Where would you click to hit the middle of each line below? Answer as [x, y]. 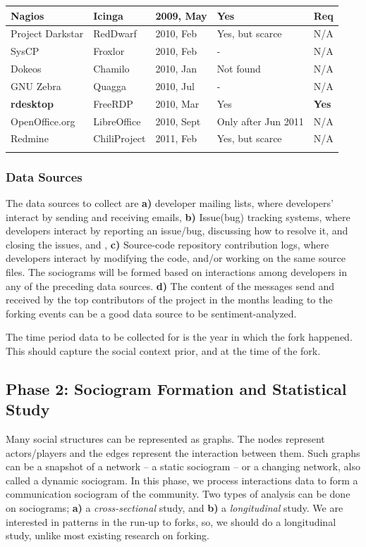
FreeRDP [113, 103]
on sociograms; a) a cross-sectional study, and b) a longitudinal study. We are [175, 508]
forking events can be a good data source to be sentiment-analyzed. [151, 313]
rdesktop [32, 103]
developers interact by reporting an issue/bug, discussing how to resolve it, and [177, 231]
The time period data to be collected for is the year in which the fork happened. [179, 337]
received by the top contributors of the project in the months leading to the [169, 300]
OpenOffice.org [43, 121]
